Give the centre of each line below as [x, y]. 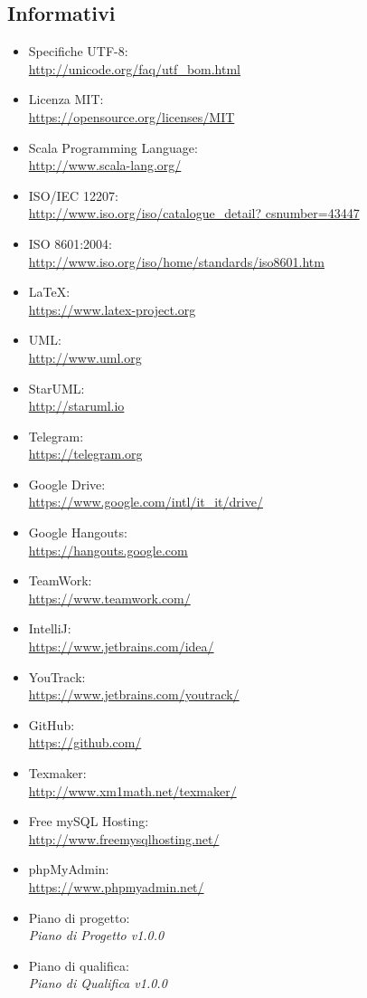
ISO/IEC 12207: [73, 195]
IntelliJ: [50, 628]
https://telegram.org [85, 454]
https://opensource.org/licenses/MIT [132, 116]
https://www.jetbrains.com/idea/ [121, 646]
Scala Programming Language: [113, 147]
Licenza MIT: [66, 99]
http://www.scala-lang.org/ [105, 165]
